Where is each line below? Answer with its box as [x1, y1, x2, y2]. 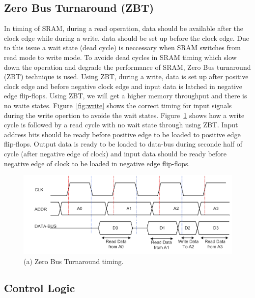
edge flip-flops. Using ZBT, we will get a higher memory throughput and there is [4, 90, 247, 101]
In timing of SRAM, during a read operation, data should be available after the [4, 23, 243, 33]
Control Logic [4, 280, 75, 295]
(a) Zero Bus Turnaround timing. [24, 256, 124, 266]
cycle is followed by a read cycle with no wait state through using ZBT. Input [4, 119, 238, 130]
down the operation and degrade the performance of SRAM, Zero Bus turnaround [4, 61, 251, 72]
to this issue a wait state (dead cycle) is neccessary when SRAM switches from [4, 42, 241, 53]
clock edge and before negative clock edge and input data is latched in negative [4, 81, 243, 91]
